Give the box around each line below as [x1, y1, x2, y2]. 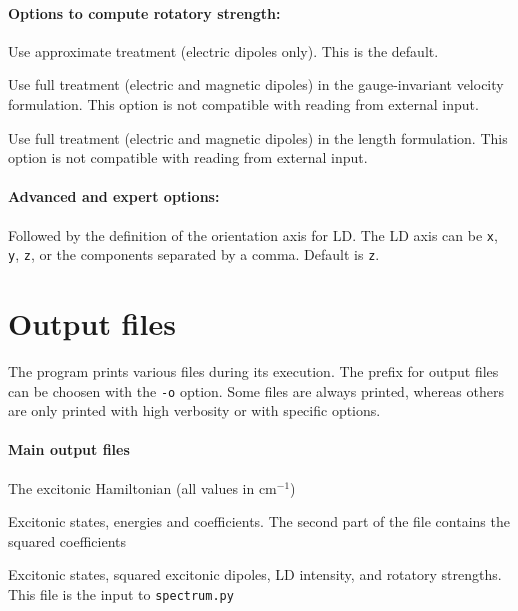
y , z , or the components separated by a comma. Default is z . [8, 244, 380, 265]
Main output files [8, 439, 130, 460]
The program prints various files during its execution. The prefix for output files [8, 361, 499, 381]
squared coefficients [8, 530, 127, 551]
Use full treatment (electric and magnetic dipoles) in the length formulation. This [8, 127, 508, 148]
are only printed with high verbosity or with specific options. [8, 400, 381, 421]
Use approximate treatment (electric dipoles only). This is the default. [8, 40, 439, 61]
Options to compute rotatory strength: [8, 2, 281, 23]
